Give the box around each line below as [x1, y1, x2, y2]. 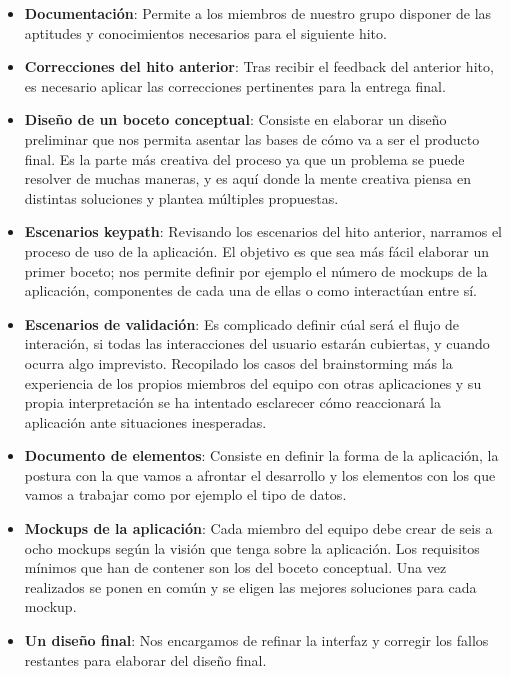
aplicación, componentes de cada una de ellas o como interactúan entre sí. [24, 280, 477, 301]
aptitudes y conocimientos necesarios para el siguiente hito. [24, 22, 387, 43]
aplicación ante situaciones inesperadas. [24, 411, 267, 432]
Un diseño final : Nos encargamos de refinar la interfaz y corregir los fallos [24, 630, 489, 651]
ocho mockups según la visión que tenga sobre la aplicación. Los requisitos [24, 537, 480, 558]
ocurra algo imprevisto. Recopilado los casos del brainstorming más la [24, 352, 453, 373]
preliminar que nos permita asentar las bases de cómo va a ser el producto [24, 128, 480, 149]
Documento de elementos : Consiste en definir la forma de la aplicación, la [24, 445, 499, 466]
